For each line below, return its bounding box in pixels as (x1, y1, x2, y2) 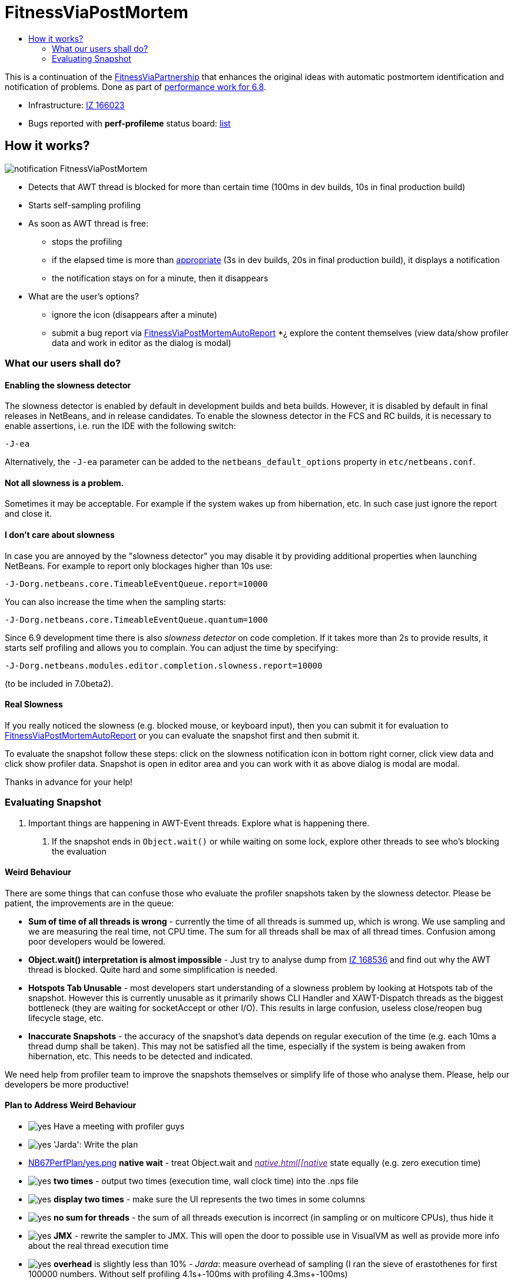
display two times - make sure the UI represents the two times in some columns (54, 1194, 365, 1205)
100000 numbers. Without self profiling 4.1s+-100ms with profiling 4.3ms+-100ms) (28, 1269, 348, 1279)
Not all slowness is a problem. (5, 477, 124, 488)
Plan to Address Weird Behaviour (5, 1100, 137, 1111)
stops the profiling (52, 236, 122, 247)
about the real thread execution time (28, 1241, 169, 1251)
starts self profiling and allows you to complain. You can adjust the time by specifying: (5, 642, 339, 653)
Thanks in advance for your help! (5, 776, 132, 787)
